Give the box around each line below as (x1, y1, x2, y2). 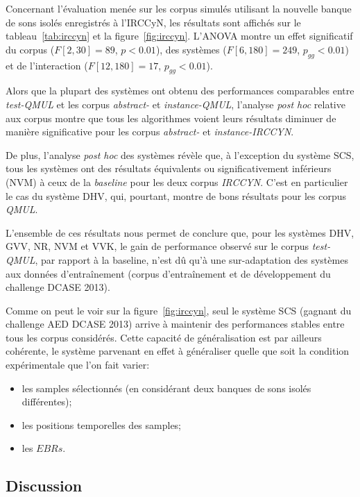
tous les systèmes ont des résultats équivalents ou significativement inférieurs (6, 161, 332, 176)
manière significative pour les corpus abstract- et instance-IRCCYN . (6, 124, 294, 139)
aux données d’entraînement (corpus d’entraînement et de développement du (6, 266, 331, 280)
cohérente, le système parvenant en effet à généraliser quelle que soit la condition (6, 344, 350, 358)
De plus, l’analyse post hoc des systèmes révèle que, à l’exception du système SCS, (6, 147, 354, 162)
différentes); (22, 394, 72, 409)
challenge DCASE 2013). (6, 280, 110, 294)
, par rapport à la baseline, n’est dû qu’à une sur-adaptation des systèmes (35, 252, 348, 267)
